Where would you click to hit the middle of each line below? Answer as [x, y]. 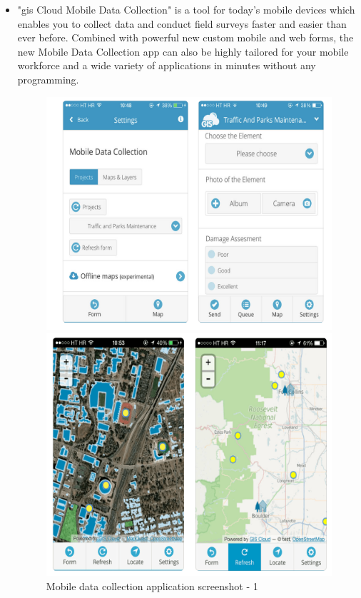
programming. [48, 79]
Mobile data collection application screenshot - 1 [152, 586]
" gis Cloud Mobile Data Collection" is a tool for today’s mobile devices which [186, 9]
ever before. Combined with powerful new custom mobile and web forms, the [185, 37]
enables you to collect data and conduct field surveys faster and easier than [182, 23]
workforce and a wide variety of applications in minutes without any [167, 65]
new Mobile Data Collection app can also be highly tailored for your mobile [183, 51]
